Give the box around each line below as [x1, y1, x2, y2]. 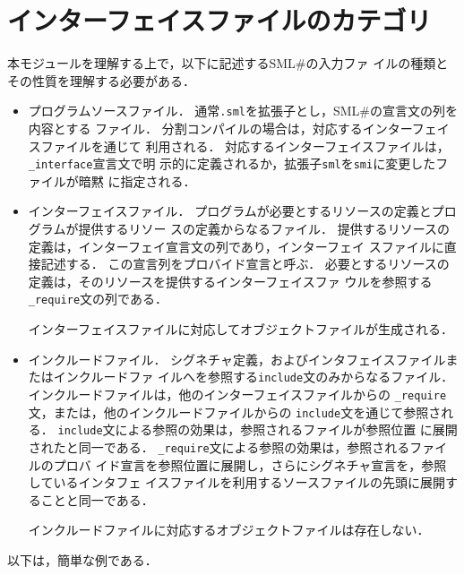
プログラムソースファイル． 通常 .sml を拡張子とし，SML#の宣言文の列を [28, 101, 459, 120]
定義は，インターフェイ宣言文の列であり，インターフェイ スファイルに [28, 236, 444, 255]
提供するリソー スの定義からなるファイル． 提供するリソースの [78, 219, 450, 237]
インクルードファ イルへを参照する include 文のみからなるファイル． [53, 367, 454, 386]
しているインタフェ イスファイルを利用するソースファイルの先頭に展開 [28, 473, 445, 492]
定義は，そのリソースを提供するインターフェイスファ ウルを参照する [28, 271, 433, 290]
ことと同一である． [40, 490, 154, 509]
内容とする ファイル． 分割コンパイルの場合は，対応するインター [28, 118, 412, 137]
